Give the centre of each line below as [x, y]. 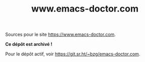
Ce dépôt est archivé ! [29, 44]
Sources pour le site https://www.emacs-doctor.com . [61, 35]
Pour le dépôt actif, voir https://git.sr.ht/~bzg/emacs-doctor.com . [73, 54]
